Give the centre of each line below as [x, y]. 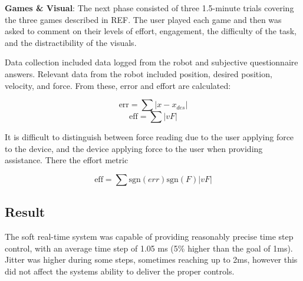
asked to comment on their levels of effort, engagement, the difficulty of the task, [151, 31]
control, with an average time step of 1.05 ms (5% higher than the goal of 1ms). [149, 248]
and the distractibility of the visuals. [71, 42]
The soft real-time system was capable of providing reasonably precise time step [149, 237]
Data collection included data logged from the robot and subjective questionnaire [151, 62]
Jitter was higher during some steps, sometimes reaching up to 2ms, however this [151, 259]
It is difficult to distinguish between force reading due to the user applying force [149, 137]
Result [25, 212]
